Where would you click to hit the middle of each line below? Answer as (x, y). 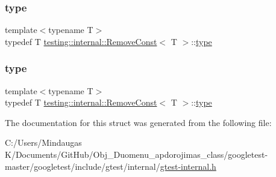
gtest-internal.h (188, 166)
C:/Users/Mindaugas (43, 142)
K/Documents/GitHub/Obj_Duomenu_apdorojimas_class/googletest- (136, 154)
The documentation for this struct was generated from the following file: (138, 122)
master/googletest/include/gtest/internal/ (83, 166)
